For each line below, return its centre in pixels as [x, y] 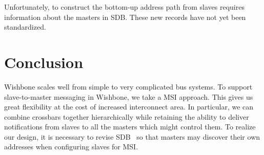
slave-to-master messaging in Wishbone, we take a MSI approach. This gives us [129, 96]
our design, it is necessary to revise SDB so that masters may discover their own [132, 136]
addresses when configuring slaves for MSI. [71, 147]
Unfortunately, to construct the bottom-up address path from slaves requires [124, 7]
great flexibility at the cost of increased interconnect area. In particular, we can [129, 107]
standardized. [25, 27]
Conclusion [44, 62]
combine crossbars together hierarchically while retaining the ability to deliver [127, 116]
